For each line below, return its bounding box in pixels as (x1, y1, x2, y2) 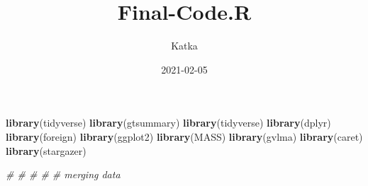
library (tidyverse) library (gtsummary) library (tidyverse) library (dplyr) (6, 115, 331, 130)
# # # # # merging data (6, 167, 121, 182)
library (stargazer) (6, 143, 87, 158)
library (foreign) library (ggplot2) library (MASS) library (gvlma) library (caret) (6, 129, 363, 144)
